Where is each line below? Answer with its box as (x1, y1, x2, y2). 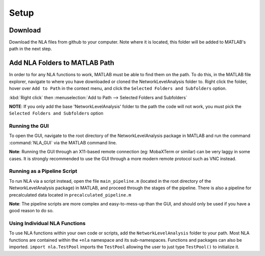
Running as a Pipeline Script (9, 168, 78, 174)
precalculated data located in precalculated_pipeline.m (9, 192, 132, 198)
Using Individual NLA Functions (9, 220, 86, 227)
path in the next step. (9, 46, 53, 52)
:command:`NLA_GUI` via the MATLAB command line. (9, 140, 117, 145)
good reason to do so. (9, 208, 54, 214)
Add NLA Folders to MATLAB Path (9, 59, 114, 67)
